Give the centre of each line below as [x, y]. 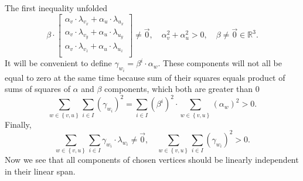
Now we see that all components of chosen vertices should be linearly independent [152, 160]
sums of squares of [38, 89]
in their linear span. [40, 171]
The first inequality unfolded [56, 8]
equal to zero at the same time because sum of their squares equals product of [145, 77]
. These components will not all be [220, 63]
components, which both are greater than [179, 89]
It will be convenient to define [58, 63]
